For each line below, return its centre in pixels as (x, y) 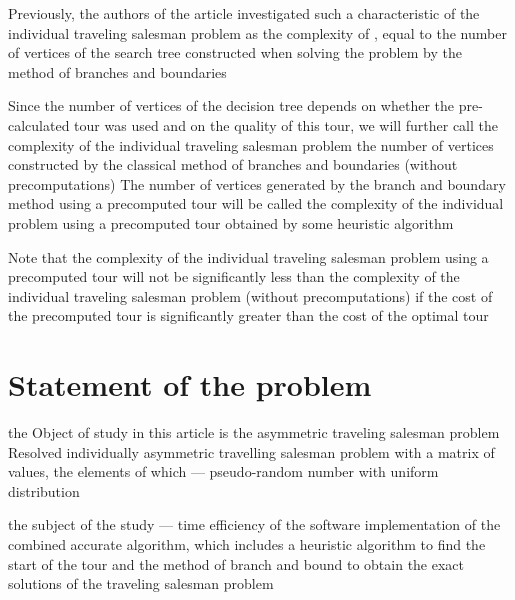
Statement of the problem (190, 384)
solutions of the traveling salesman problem (141, 583)
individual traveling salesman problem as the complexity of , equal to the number (257, 32)
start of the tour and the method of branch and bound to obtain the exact (236, 563)
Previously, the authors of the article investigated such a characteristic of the (244, 13)
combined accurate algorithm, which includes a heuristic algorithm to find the (247, 544)
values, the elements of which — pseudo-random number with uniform (223, 471)
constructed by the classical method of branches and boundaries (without (233, 164)
